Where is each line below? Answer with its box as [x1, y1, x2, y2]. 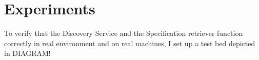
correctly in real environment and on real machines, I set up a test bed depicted [4, 37, 255, 48]
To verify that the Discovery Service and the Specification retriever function [4, 28, 243, 38]
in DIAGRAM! [4, 48, 51, 58]
